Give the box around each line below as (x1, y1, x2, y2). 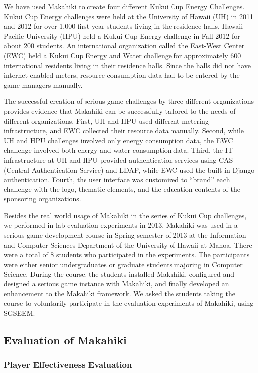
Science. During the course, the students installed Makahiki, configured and (4, 269, 235, 279)
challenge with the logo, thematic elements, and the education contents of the (4, 184, 240, 194)
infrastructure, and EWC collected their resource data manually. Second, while (4, 125, 244, 136)
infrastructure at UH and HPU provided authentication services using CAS (4, 154, 233, 165)
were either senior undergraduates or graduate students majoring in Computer (4, 259, 243, 269)
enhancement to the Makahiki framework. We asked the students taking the (4, 288, 236, 298)
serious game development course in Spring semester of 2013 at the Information (4, 230, 246, 240)
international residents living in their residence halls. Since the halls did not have (4, 60, 251, 70)
